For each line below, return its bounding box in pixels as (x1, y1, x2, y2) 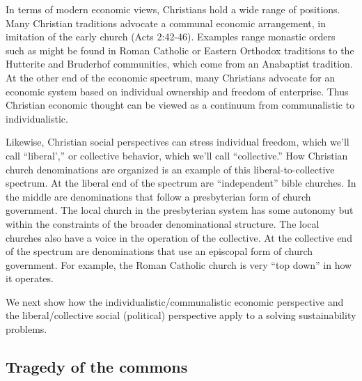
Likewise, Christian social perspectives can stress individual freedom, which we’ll (6, 134, 349, 149)
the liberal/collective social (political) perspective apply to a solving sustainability (6, 308, 356, 322)
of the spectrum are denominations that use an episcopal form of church (6, 244, 313, 258)
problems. (6, 322, 47, 336)
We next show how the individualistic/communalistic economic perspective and (6, 294, 344, 309)
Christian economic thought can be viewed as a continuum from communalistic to (6, 98, 355, 112)
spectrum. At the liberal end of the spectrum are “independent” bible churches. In (6, 176, 356, 190)
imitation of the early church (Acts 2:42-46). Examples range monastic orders (6, 29, 336, 44)
